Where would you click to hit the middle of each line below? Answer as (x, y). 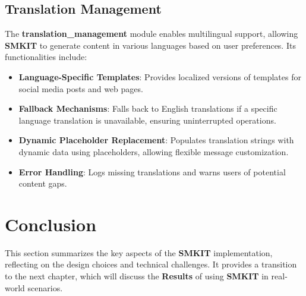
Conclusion (51, 224)
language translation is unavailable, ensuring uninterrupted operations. (147, 120)
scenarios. (45, 287)
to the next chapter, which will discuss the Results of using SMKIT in (137, 276)
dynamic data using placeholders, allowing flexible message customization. (154, 151)
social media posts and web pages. (81, 88)
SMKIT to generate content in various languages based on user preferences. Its (150, 45)
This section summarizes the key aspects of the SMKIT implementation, (139, 252)
